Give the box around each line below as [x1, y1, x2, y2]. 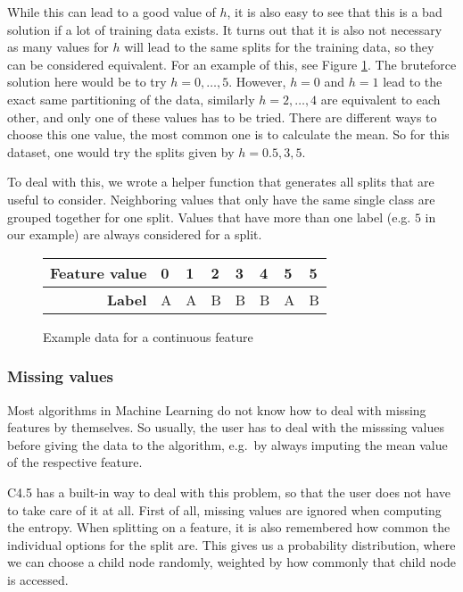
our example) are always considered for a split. [7, 225, 262, 244]
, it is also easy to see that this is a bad [227, 3, 442, 21]
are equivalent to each [320, 89, 441, 108]
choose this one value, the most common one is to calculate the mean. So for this [7, 125, 450, 144]
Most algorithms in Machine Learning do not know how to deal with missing [7, 400, 426, 419]
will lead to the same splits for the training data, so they [124, 38, 434, 56]
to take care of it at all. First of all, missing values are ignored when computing [7, 500, 442, 519]
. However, [228, 72, 286, 91]
